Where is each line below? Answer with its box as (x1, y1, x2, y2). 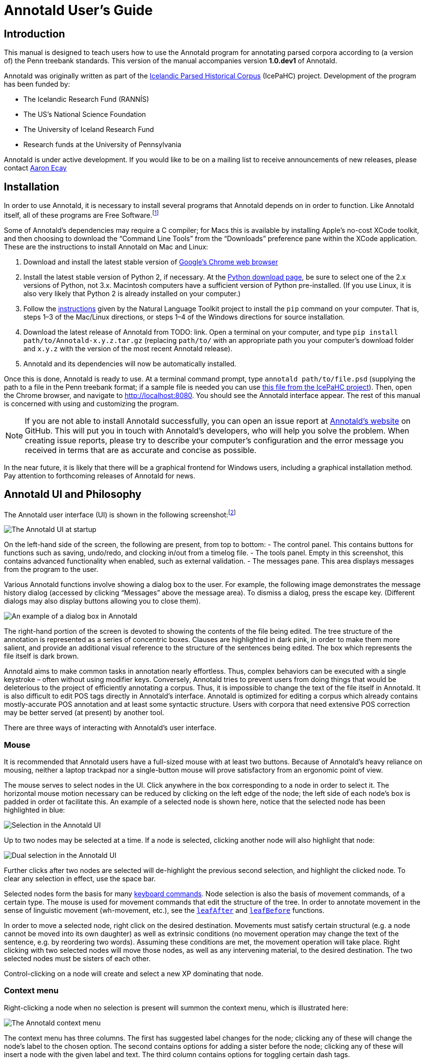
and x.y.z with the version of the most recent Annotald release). (23, 344, 233, 353)
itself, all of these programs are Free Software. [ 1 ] (4, 209, 159, 219)
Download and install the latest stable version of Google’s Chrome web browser (23, 257, 278, 266)
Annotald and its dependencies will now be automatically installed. (23, 359, 237, 368)
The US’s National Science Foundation (23, 110, 146, 119)
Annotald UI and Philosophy (4, 488, 142, 501)
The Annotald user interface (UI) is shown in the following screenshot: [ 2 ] (4, 509, 236, 519)
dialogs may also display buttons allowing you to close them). (4, 597, 201, 606)
